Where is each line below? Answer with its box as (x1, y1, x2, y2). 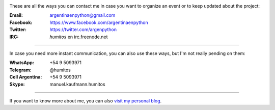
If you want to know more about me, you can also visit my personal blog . (9, 97, 162, 104)
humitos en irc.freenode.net (49, 34, 108, 40)
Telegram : (9, 67, 32, 73)
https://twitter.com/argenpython (49, 26, 117, 33)
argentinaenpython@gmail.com (49, 12, 116, 18)
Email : (9, 12, 23, 18)
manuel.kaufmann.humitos (49, 81, 105, 87)
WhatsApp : (9, 60, 35, 66)
